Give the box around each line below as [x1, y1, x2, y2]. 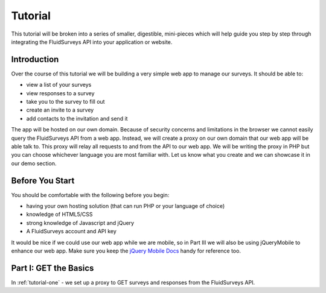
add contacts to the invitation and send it [26, 115, 128, 122]
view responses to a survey [26, 89, 95, 96]
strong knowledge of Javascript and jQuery [26, 219, 135, 226]
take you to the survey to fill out [26, 98, 105, 106]
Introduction [11, 54, 59, 65]
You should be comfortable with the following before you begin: [11, 191, 170, 198]
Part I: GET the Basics [11, 263, 94, 273]
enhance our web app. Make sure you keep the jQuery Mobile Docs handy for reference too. [11, 247, 241, 254]
